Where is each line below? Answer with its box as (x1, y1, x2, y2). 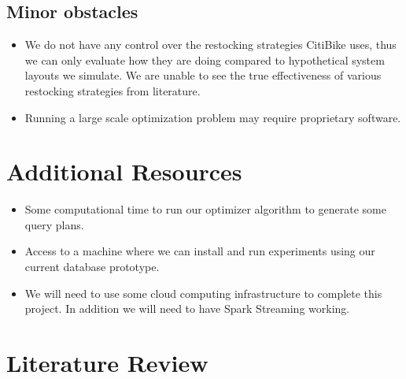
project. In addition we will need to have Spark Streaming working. (24, 300, 350, 317)
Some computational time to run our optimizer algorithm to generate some (24, 201, 386, 217)
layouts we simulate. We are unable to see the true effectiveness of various (24, 67, 382, 84)
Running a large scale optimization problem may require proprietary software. (24, 109, 401, 125)
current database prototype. (24, 258, 160, 275)
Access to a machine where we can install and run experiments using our (24, 243, 375, 259)
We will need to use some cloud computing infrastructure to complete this (24, 284, 382, 301)
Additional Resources (6, 155, 242, 188)
